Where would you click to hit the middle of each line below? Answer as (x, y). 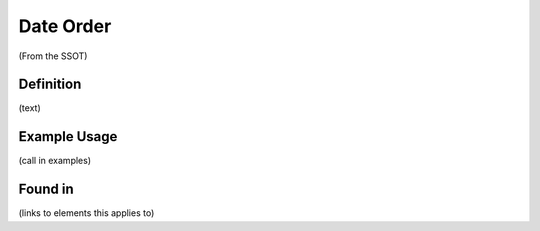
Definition (50, 84)
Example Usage (68, 136)
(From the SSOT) (53, 56)
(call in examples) (55, 161)
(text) (29, 108)
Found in (46, 189)
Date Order (65, 26)
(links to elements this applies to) (86, 213)
